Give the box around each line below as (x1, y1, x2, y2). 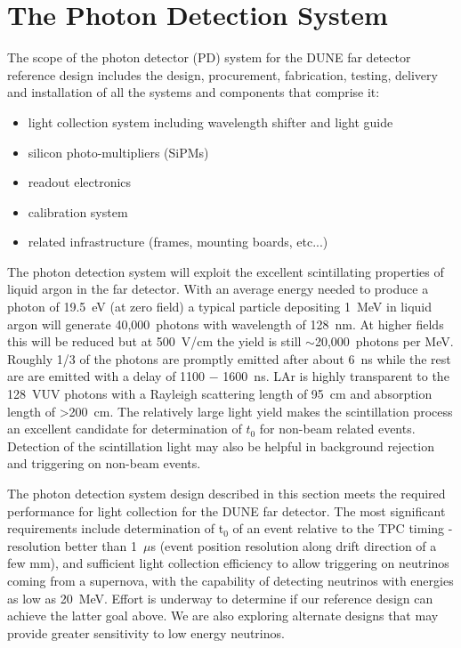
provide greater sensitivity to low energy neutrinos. (7, 623, 285, 642)
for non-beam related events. (259, 419, 416, 438)
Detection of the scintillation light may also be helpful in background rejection (7, 436, 434, 455)
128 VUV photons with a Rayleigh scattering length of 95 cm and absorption (7, 385, 433, 403)
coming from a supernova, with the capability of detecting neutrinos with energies (7, 571, 454, 589)
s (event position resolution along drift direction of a (150, 536, 437, 555)
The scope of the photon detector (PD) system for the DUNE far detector (7, 48, 411, 67)
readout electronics (28, 173, 132, 191)
